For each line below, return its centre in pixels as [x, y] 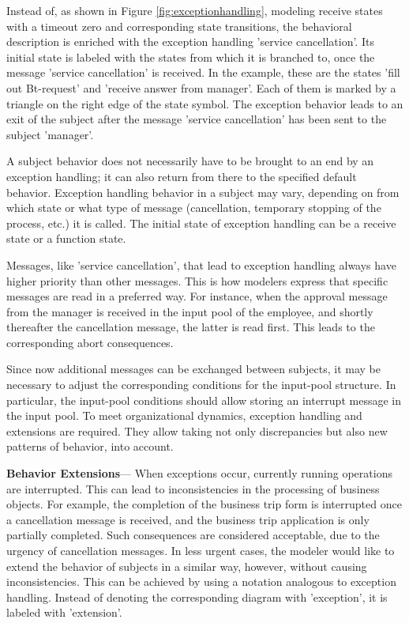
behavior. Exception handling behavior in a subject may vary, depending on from [203, 192]
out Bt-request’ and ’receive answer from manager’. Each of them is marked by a [201, 87]
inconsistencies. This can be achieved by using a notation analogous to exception [201, 581]
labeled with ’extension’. [64, 612]
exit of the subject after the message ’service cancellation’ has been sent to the [197, 119]
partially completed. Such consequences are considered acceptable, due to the [193, 535]
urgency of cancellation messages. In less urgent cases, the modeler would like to [201, 550]
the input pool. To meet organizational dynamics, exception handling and [184, 415]
